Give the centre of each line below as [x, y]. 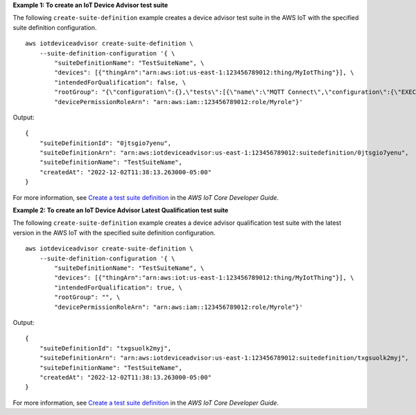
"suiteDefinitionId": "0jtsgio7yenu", [105, 143]
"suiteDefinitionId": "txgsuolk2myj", [105, 348]
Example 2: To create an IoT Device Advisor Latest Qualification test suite [121, 210]
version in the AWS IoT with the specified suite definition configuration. [114, 232]
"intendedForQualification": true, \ [119, 287]
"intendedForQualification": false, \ [120, 82]
